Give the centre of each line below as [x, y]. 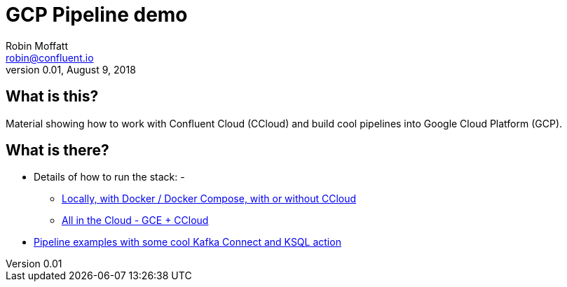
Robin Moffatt [37, 45]
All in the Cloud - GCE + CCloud [135, 220]
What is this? [52, 97]
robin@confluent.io [50, 57]
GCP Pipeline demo [97, 15]
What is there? [57, 150]
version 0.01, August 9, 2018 [71, 69]
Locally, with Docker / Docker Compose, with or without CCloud [209, 199]
